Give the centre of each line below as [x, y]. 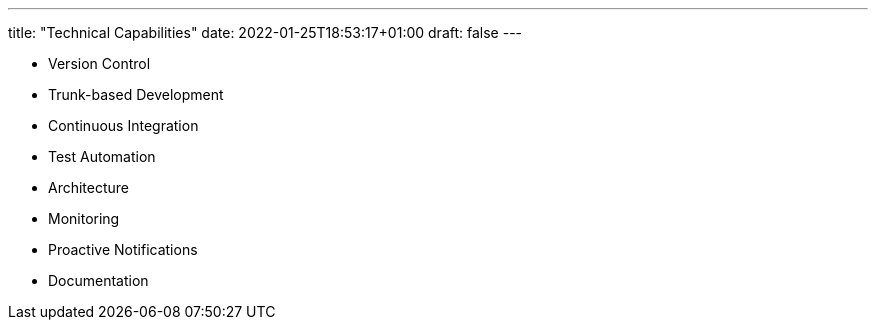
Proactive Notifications [123, 249]
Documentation [98, 280]
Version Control [99, 63]
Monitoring [84, 218]
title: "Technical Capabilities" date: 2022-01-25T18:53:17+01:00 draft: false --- [265, 32]
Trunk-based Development [136, 94]
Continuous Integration [123, 125]
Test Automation [102, 156]
